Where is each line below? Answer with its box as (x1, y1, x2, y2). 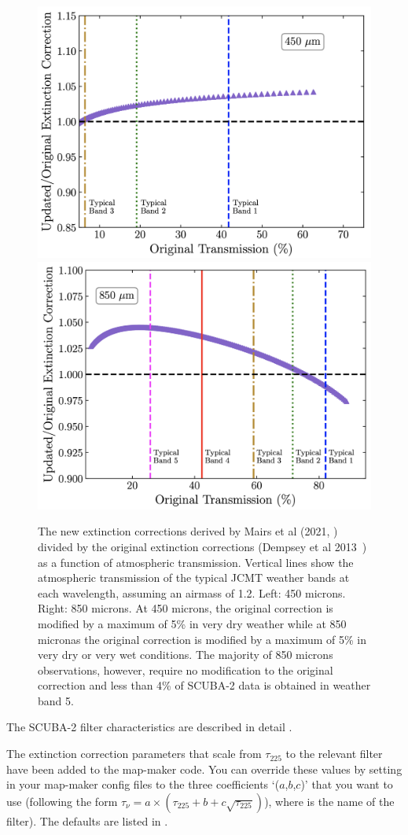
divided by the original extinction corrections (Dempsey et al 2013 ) (38, 538, 367, 554)
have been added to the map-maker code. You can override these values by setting (6, 760, 402, 777)
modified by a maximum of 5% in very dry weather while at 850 (38, 615, 347, 631)
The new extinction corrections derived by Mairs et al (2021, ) (38, 523, 338, 539)
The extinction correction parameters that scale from (6, 745, 262, 762)
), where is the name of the (264, 793, 395, 809)
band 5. (38, 692, 74, 708)
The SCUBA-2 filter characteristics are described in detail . (6, 719, 292, 735)
